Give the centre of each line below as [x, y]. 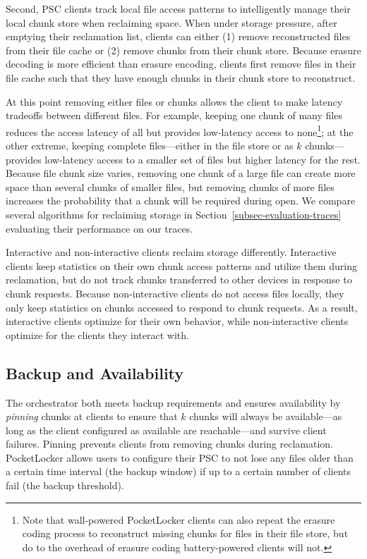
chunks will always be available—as [266, 416]
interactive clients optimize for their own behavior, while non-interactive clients [177, 321]
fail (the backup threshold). [65, 485]
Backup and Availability [95, 373]
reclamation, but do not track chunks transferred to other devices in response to [179, 279]
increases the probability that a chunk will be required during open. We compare [181, 201]
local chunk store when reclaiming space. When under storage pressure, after [172, 22]
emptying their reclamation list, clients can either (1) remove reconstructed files [178, 36]
